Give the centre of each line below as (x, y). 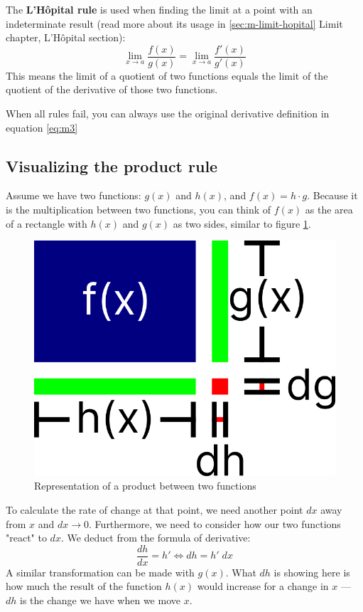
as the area (329, 210)
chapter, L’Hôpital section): (66, 37)
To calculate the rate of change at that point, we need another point (155, 510)
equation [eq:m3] (42, 127)
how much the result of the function (84, 586)
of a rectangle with (47, 223)
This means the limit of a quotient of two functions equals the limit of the (167, 75)
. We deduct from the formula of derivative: (156, 538)
